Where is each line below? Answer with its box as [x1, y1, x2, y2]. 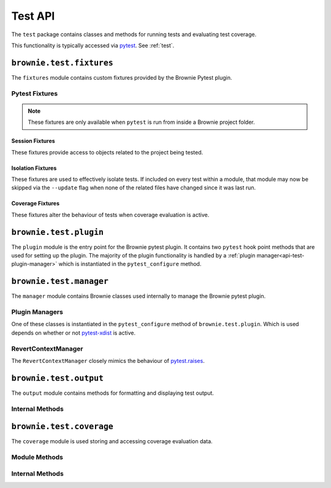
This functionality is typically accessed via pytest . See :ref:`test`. [11, 42, 175, 49]
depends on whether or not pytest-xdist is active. [11, 329, 136, 337]
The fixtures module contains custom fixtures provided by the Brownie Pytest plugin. [11, 74, 232, 81]
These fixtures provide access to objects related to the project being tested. [11, 148, 204, 156]
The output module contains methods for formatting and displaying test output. [11, 389, 215, 397]
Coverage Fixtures [11, 200, 60, 207]
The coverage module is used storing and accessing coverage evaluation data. [11, 438, 213, 445]
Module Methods [11, 453, 64, 462]
